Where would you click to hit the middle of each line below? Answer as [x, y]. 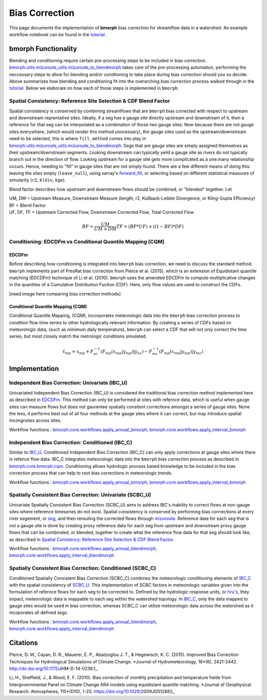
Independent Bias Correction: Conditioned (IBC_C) [71, 442]
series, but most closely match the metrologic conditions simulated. [78, 336]
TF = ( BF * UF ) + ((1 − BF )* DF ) [150, 226]
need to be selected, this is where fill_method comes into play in [78, 139]
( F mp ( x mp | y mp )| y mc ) [181, 352]
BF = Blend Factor [27, 205]
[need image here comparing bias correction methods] [65, 294]
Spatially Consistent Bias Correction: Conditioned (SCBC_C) [83, 568]
